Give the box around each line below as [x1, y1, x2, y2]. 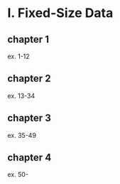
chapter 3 [7, 112, 51, 124]
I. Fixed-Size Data [7, 5, 114, 21]
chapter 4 [7, 151, 52, 164]
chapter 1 [7, 33, 50, 45]
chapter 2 [7, 72, 51, 85]
